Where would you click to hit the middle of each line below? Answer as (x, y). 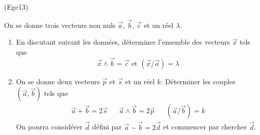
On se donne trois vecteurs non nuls (60, 25)
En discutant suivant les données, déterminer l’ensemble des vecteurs (123, 42)
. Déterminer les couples (198, 81)
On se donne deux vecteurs (58, 81)
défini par (107, 127)
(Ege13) (16, 7)
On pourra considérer (49, 127)
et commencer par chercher (205, 127)
